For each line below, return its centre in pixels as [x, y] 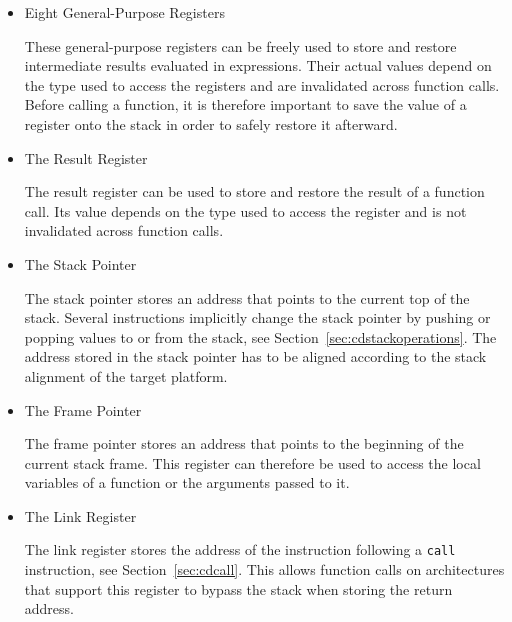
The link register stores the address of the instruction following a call [240, 549]
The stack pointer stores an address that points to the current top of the [247, 297]
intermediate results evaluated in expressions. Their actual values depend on [258, 65]
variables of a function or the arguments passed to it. [187, 482]
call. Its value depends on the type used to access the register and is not [245, 210]
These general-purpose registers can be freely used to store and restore [240, 45]
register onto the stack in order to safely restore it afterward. [211, 123]
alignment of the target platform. [126, 375]
